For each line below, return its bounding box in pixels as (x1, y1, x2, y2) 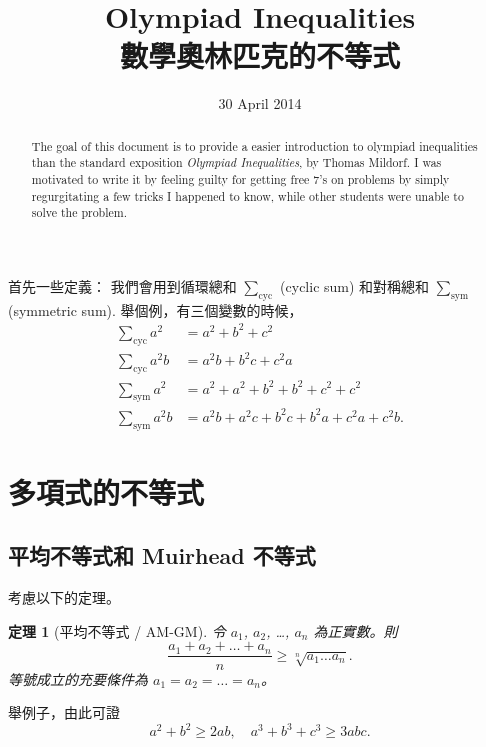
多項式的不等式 (8, 471, 205, 512)
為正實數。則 (313, 620, 398, 641)
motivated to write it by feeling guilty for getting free (31, 171, 310, 188)
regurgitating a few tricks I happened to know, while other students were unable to (31, 187, 464, 204)
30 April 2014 (218, 93, 302, 114)
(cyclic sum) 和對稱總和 (280, 275, 430, 296)
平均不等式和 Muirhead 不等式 (8, 540, 316, 571)
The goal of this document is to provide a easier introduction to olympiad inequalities (31, 137, 478, 154)
